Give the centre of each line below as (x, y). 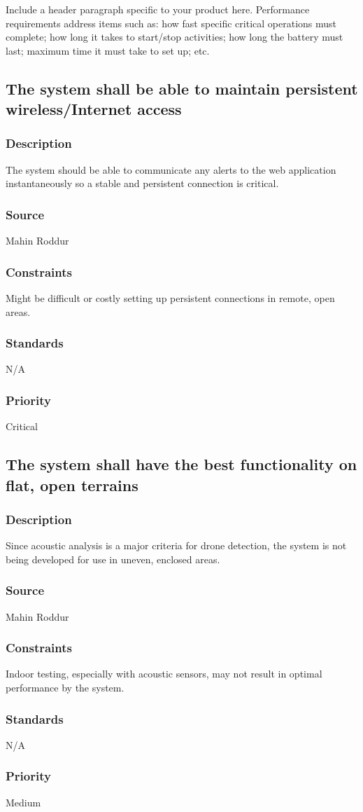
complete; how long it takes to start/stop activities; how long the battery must (175, 37)
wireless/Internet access (94, 109)
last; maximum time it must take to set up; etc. (108, 50)
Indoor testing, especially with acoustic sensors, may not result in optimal (164, 674)
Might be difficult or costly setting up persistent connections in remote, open (170, 297)
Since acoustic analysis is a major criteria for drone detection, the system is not (176, 545)
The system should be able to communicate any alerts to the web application (171, 169)
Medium (23, 802)
